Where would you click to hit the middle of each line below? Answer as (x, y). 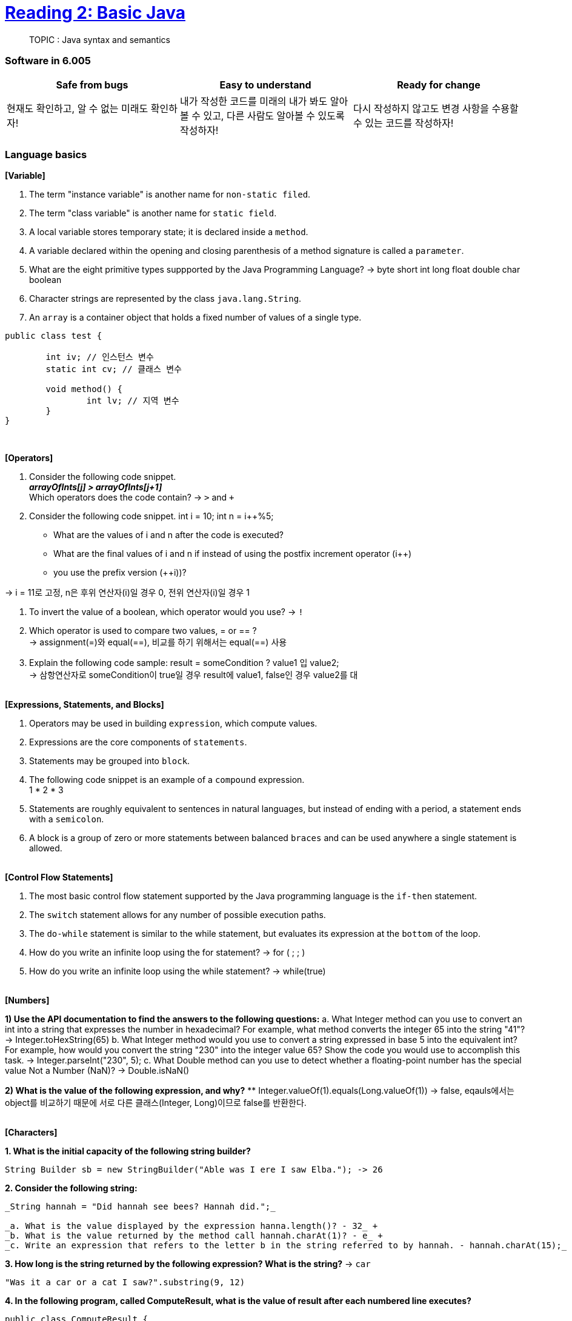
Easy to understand (265, 85)
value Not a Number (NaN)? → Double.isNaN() (97, 1071)
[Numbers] (27, 1000)
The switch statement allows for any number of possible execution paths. (178, 915)
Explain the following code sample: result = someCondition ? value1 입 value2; (184, 663)
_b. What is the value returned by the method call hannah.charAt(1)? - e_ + (194, 1236)
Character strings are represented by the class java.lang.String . (165, 299)
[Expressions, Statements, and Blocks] (85, 705)
